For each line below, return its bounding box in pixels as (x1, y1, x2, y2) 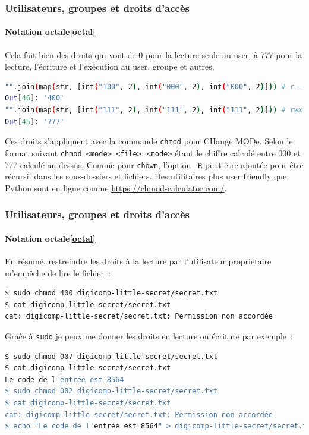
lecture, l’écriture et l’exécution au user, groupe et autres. (5, 60, 215, 72)
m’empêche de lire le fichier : (5, 266, 111, 279)
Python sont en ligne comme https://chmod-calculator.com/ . (5, 181, 227, 194)
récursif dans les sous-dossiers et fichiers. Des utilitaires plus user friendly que (5, 170, 287, 182)
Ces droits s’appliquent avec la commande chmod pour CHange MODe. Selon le (5, 135, 293, 147)
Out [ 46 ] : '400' (5, 94, 65, 103)
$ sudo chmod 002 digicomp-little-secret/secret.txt (5, 387, 217, 396)
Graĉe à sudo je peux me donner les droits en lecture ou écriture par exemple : (5, 329, 293, 342)
